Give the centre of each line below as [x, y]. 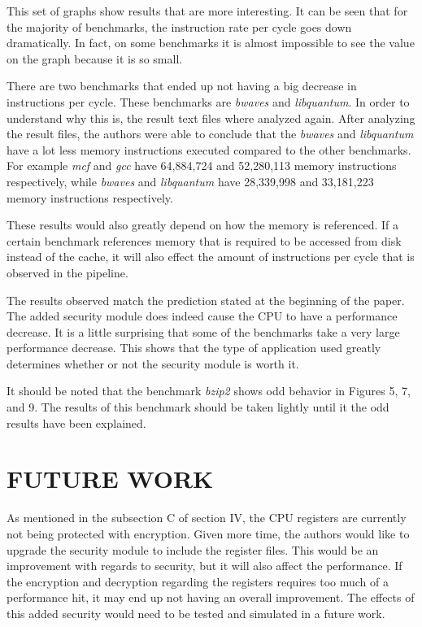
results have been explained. [76, 422]
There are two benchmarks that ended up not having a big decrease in [182, 86]
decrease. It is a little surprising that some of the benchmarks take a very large [203, 331]
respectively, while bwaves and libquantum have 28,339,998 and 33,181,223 [190, 181]
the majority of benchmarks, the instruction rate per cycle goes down [179, 26]
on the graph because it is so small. [95, 58]
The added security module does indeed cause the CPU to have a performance [202, 316]
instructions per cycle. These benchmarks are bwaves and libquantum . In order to [208, 101]
